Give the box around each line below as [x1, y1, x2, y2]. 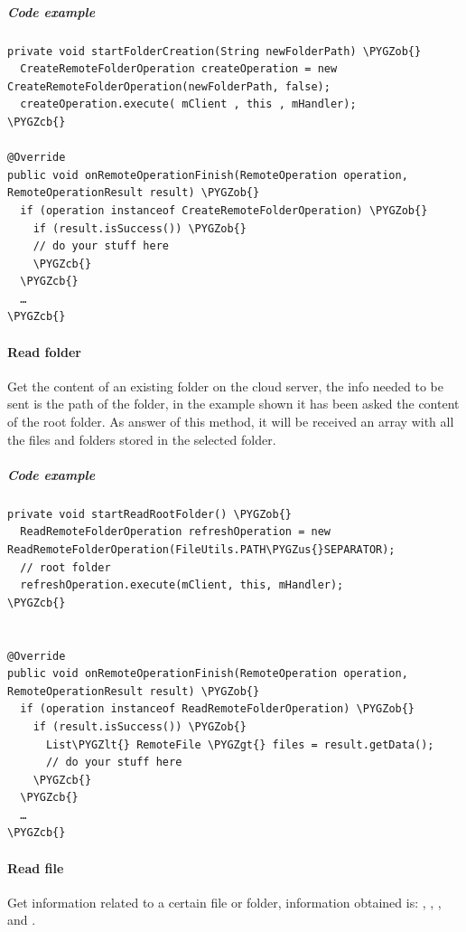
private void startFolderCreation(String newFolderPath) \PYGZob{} [7, 44, 422, 58]
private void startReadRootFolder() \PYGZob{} [7, 507, 292, 521]
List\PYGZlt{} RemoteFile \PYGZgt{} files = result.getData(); [45, 738, 434, 751]
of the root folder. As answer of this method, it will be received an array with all [7, 412, 454, 431]
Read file [7, 858, 64, 877]
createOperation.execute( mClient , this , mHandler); [20, 98, 357, 111]
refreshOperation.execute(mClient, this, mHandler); [20, 579, 344, 592]
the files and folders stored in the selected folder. [7, 429, 276, 448]
